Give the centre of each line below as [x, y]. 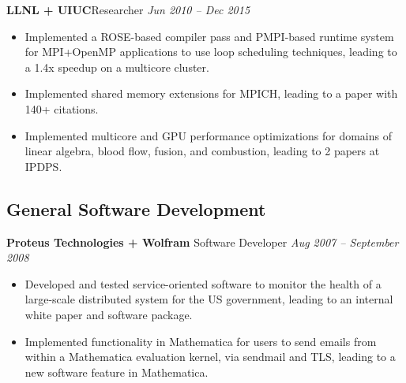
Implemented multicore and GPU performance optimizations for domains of [208, 135]
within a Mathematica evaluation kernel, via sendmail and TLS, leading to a [210, 357]
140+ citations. [62, 108]
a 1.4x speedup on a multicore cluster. [117, 67]
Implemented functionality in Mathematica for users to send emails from [201, 341]
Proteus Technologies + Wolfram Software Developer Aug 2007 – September [203, 242]
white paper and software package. [109, 314]
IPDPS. [43, 166]
